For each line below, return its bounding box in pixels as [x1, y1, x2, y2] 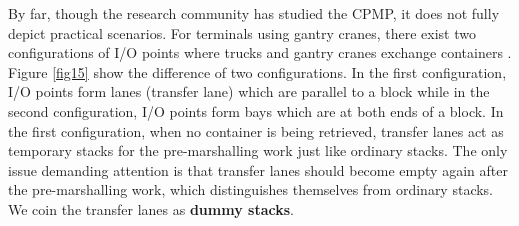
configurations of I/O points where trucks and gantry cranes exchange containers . [8, 42, 512, 63]
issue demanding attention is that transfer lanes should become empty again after [8, 159, 508, 180]
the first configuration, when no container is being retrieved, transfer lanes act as [8, 120, 504, 141]
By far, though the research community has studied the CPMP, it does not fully [8, 3, 500, 23]
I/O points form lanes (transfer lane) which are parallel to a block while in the [8, 81, 490, 102]
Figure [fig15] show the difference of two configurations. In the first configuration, [8, 61, 507, 82]
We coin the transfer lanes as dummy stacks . [8, 198, 294, 219]
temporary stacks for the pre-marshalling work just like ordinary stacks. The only [8, 140, 508, 161]
